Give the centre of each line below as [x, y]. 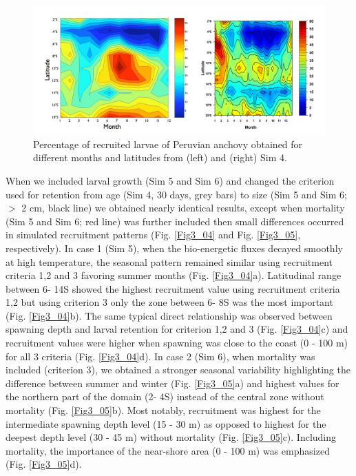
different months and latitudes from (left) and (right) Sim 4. [160, 157]
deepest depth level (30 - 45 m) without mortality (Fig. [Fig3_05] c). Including [171, 437]
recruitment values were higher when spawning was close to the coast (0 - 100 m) [177, 343]
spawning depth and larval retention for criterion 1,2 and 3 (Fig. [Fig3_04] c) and [177, 329]
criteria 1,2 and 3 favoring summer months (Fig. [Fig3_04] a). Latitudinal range [174, 275]
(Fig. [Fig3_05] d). [44, 464]
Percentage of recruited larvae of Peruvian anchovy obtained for [168, 144]
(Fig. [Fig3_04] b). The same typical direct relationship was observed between [169, 315]
